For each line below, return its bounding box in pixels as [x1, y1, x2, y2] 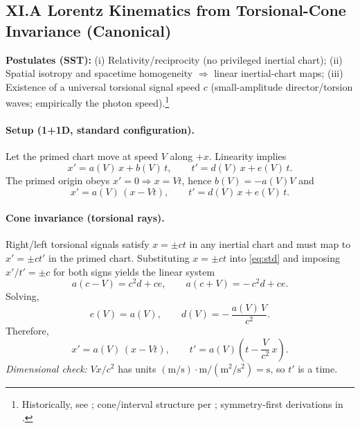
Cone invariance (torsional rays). [6, 211, 165, 225]
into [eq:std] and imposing [229, 251, 340, 265]
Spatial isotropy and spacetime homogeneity [6, 66, 193, 80]
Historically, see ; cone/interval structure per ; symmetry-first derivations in [21, 396, 343, 411]
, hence [181, 173, 212, 188]
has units [118, 361, 156, 375]
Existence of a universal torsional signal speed [6, 79, 201, 93]
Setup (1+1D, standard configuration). [6, 123, 195, 137]
